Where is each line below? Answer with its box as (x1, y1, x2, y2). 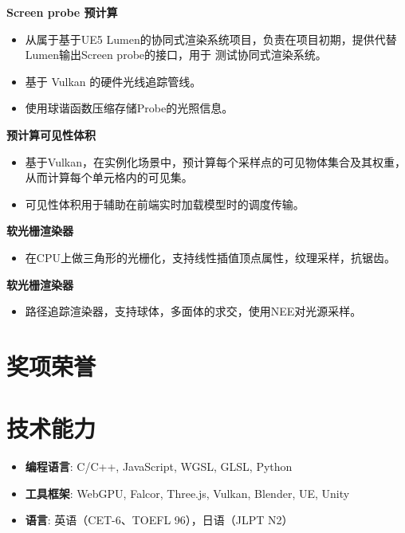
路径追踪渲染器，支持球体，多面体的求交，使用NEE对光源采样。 (25, 303, 362, 319)
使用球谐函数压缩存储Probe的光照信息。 (25, 100, 234, 116)
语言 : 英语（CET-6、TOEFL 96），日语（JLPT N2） (25, 511, 293, 528)
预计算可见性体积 (6, 126, 96, 143)
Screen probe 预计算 (6, 4, 118, 20)
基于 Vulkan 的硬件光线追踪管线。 (25, 73, 202, 89)
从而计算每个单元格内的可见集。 (25, 169, 193, 186)
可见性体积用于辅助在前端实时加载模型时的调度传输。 (25, 195, 305, 212)
